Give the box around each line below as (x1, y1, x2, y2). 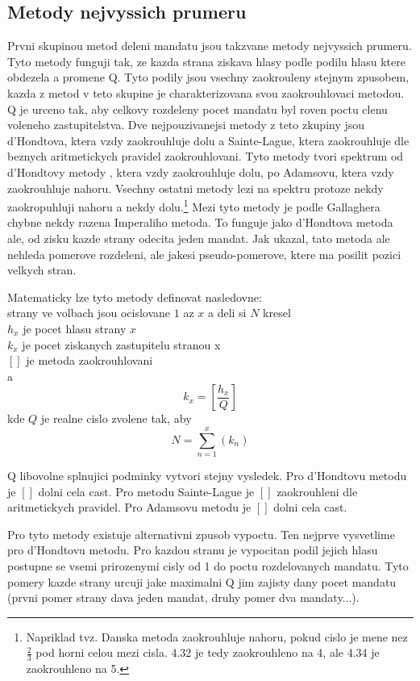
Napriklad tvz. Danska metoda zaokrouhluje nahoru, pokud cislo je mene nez (26, 628, 408, 645)
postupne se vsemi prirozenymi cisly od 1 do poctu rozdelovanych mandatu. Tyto (7, 558, 409, 574)
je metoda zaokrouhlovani (26, 352, 153, 369)
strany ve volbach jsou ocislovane (7, 304, 171, 321)
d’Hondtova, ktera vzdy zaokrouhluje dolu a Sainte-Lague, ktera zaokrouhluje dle (7, 132, 410, 148)
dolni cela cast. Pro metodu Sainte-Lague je (38, 483, 255, 499)
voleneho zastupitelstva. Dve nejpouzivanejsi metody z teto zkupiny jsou (7, 116, 365, 133)
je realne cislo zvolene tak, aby (40, 410, 192, 427)
